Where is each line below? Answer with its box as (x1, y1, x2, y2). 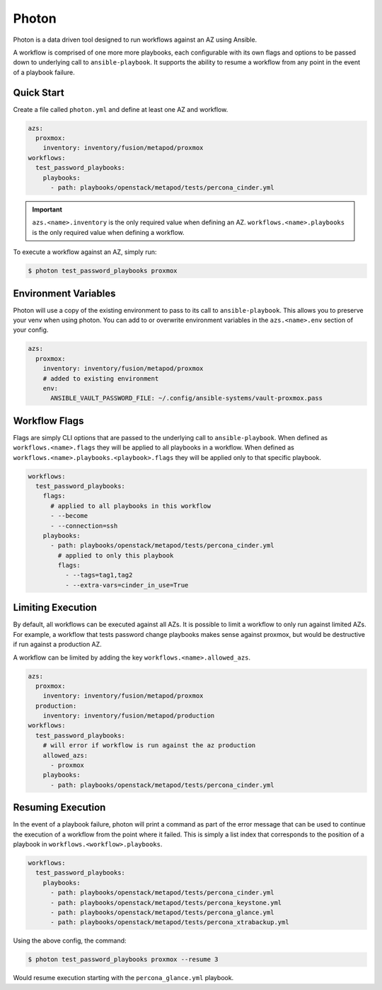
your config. (13, 326, 49, 334)
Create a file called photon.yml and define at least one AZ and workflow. (13, 105, 228, 113)
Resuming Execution (13, 802, 106, 814)
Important (32, 205, 63, 214)
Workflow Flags (13, 415, 84, 427)
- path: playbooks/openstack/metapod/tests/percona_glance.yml (50, 909, 274, 916)
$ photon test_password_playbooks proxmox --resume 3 (28, 955, 219, 964)
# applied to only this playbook (57, 551, 174, 559)
